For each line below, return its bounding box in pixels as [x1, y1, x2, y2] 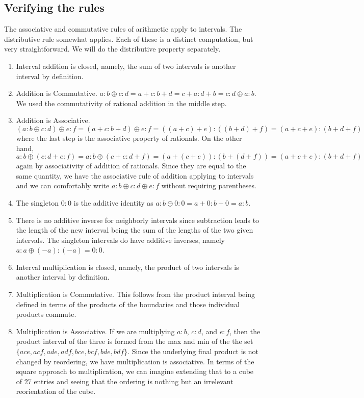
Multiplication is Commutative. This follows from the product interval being [16, 289, 255, 300]
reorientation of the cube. [16, 386, 96, 396]
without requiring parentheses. [161, 180, 256, 191]
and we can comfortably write [16, 180, 110, 191]
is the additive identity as [73, 197, 153, 208]
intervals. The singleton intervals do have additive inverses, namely [16, 234, 225, 245]
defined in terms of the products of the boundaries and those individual [16, 298, 240, 309]
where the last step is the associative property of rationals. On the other [16, 132, 242, 143]
